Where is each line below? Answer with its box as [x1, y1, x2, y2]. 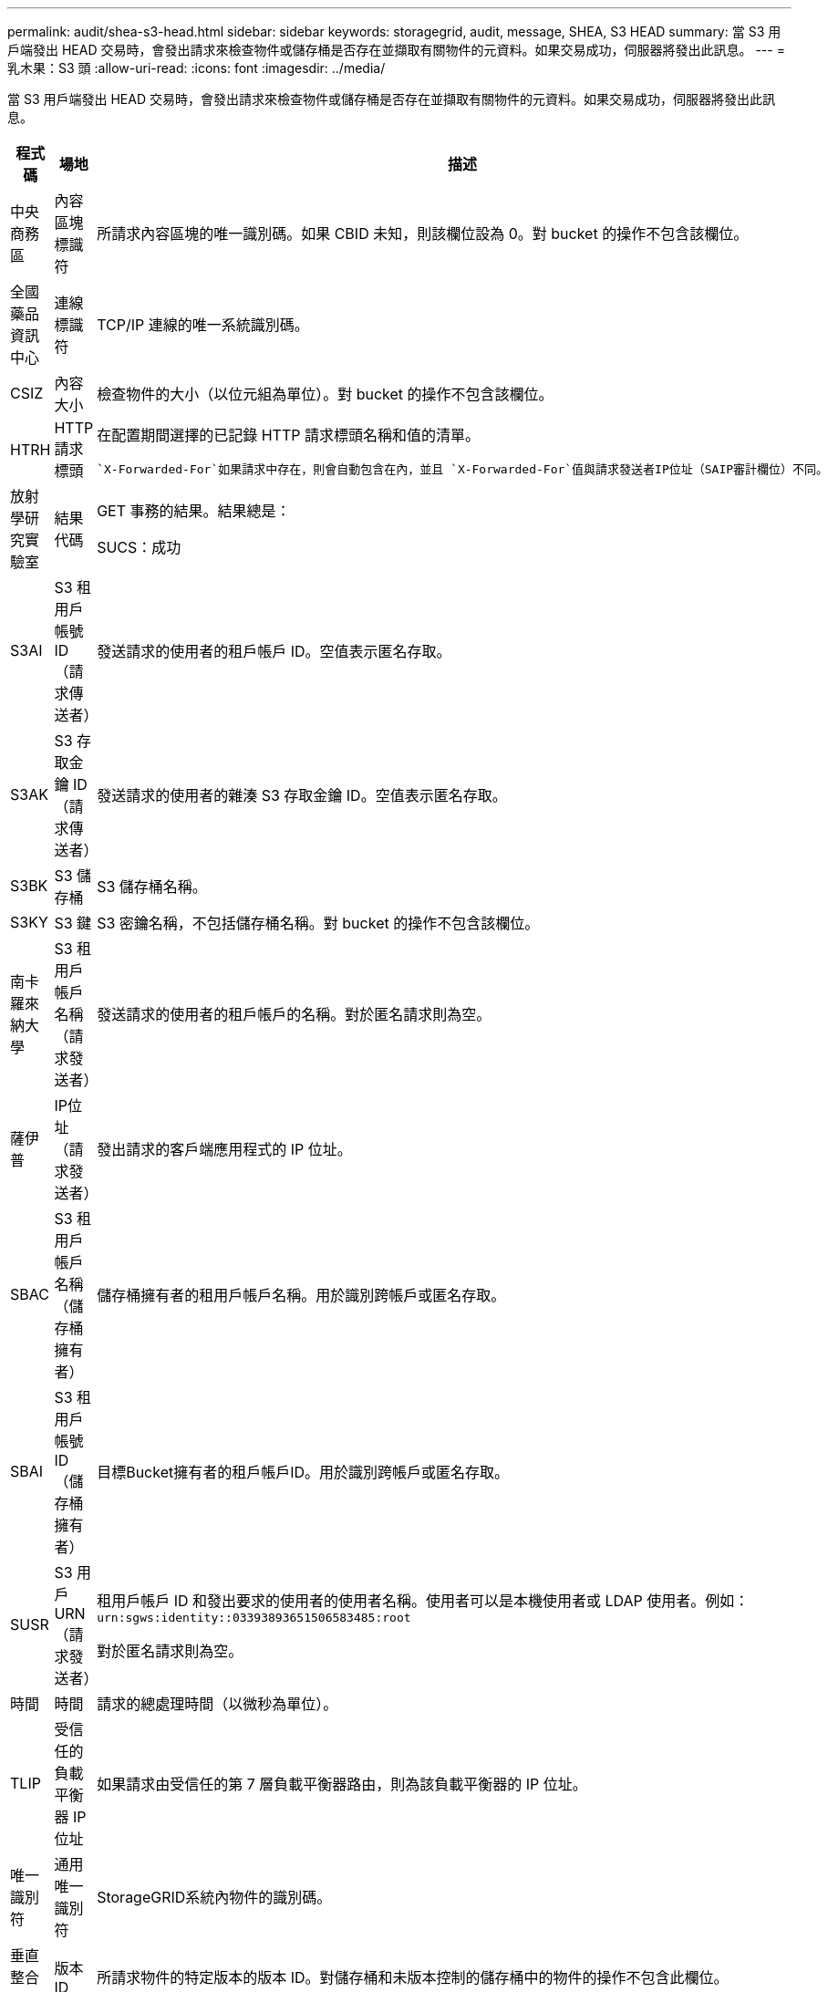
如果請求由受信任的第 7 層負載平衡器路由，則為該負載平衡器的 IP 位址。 [97, 1775, 587, 1793]
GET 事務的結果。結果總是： [97, 502, 291, 520]
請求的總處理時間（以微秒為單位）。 [97, 1695, 338, 1713]
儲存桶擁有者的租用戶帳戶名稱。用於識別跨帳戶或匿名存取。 [97, 1286, 506, 1304]
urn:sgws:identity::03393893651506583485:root [97, 1610, 411, 1624]
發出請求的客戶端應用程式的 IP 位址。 [97, 1140, 352, 1158]
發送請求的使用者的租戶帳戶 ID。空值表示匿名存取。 [97, 642, 451, 660]
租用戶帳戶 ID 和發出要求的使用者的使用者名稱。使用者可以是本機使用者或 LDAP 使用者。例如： [97, 1591, 750, 1610]
